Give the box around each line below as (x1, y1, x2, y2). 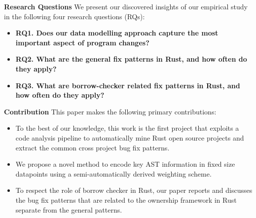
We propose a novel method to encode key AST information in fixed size (15, 159, 235, 169)
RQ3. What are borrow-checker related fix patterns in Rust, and (15, 80, 240, 90)
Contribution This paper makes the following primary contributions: (4, 106, 217, 116)
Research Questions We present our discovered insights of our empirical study (4, 1, 248, 11)
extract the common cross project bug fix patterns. (15, 142, 170, 152)
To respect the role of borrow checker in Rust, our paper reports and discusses (15, 185, 253, 195)
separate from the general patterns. (15, 204, 122, 215)
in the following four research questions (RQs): (4, 11, 145, 21)
